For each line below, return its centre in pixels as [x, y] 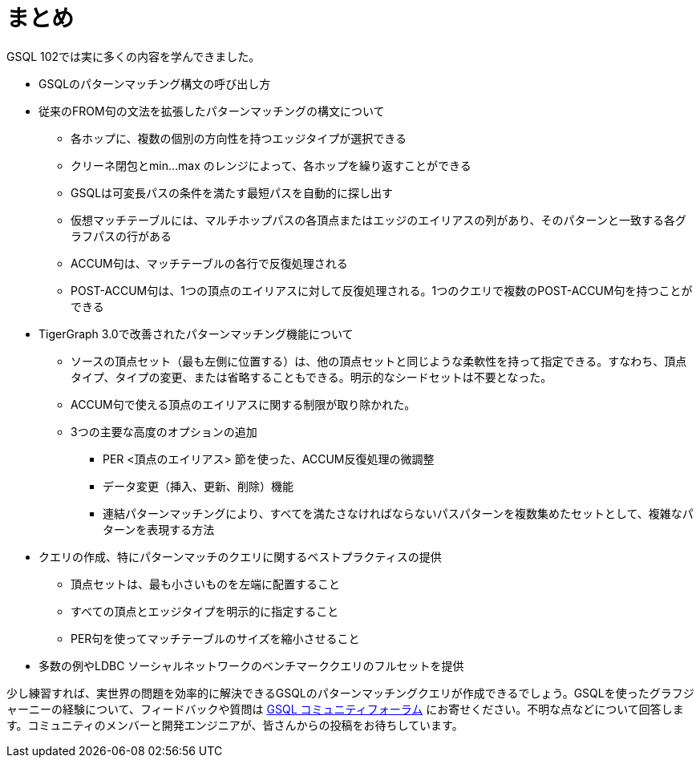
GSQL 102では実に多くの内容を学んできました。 [134, 56]
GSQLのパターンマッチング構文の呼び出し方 [155, 83]
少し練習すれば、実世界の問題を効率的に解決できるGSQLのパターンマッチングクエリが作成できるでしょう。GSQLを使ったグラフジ [350, 693]
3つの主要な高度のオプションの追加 [164, 431]
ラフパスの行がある [121, 236]
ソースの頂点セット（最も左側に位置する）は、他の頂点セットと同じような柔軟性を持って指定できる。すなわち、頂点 [379, 361]
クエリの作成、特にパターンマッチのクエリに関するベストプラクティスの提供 [240, 556]
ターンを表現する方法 [159, 529]
